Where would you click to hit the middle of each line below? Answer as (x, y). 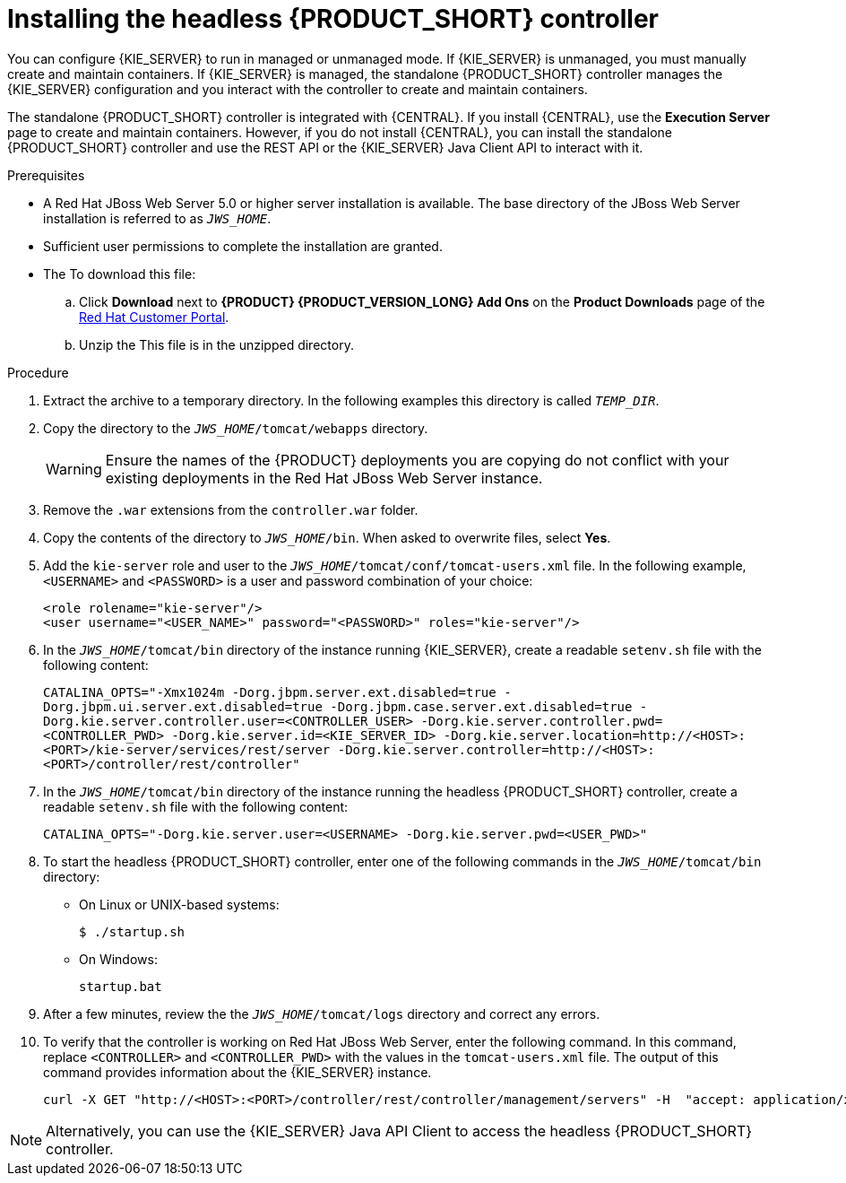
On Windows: (118, 959)
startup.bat (121, 986)
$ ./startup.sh (132, 931)
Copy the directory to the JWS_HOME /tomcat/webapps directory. (236, 428)
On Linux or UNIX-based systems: (179, 904)
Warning (74, 469)
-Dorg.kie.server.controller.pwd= (542, 721)
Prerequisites (46, 175)
